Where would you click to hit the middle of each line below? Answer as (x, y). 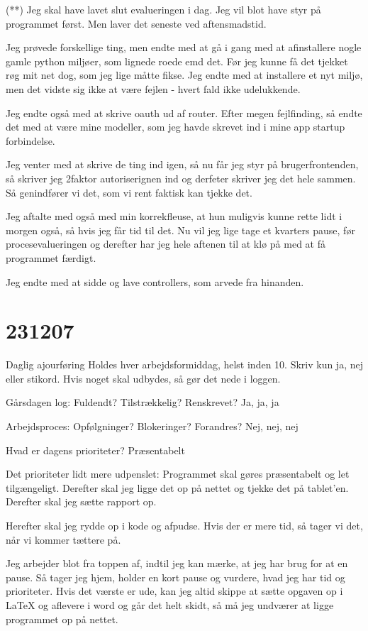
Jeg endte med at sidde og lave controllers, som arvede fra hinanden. (155, 281)
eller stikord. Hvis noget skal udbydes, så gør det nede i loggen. (143, 378)
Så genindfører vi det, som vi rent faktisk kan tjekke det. (129, 192)
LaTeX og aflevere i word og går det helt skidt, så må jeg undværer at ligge (170, 604)
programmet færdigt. (51, 257)
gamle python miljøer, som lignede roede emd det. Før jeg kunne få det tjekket (177, 61)
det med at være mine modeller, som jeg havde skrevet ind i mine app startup (175, 127)
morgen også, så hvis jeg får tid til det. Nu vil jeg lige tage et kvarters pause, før (180, 230)
